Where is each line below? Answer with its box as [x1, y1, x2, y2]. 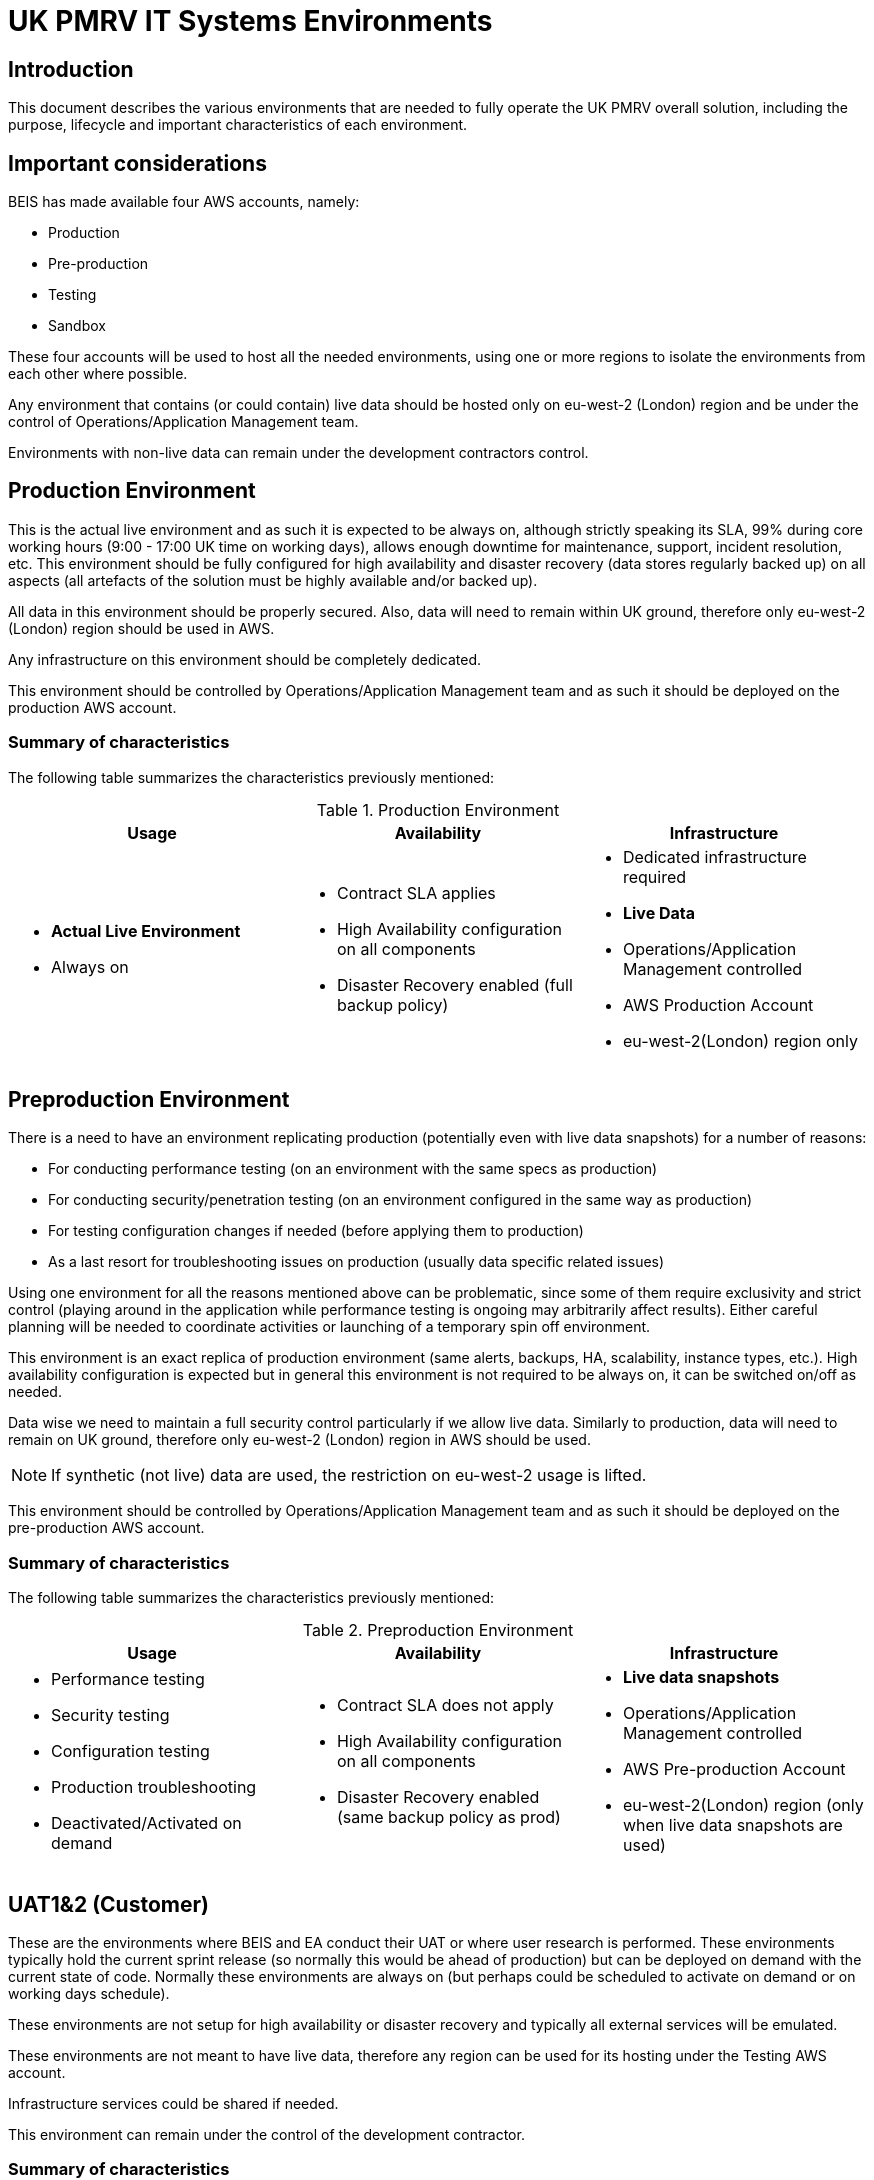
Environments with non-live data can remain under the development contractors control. [8, 444, 589, 462]
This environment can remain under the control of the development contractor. [8, 2126, 525, 2144]
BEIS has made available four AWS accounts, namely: [8, 193, 360, 211]
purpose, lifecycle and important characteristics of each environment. [8, 116, 468, 134]
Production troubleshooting [51, 1777, 257, 1798]
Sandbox [48, 317, 106, 335]
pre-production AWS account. [8, 1519, 205, 1537]
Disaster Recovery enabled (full [336, 974, 573, 995]
